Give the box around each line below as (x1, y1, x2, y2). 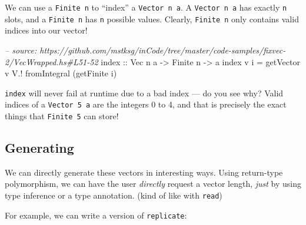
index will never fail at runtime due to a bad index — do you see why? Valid (5, 86, 284, 99)
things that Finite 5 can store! (5, 110, 119, 122)
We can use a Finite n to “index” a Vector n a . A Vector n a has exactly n (5, 1, 287, 13)
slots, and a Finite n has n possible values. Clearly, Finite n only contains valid (5, 12, 299, 25)
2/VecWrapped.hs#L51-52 (5, 55, 98, 68)
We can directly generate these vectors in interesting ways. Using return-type (5, 166, 283, 178)
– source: (5, 43, 37, 56)
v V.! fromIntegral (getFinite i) (5, 67, 117, 79)
